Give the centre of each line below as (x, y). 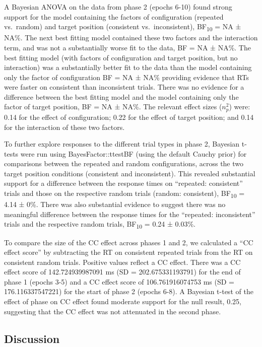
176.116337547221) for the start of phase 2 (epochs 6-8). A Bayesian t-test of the (129, 291)
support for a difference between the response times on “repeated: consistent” (123, 183)
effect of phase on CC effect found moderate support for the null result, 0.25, (123, 301)
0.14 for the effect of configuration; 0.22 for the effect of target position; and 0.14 (129, 117)
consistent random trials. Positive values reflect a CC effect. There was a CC (122, 262)
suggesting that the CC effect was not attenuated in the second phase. (113, 311)
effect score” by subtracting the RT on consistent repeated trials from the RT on (128, 252)
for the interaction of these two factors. (64, 127)
